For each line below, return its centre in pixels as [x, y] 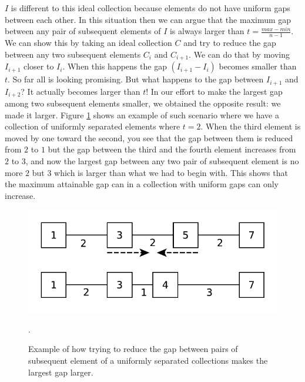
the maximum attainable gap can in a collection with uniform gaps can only [142, 184]
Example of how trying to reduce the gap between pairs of [133, 349]
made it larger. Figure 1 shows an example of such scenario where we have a [142, 114]
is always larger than [207, 31]
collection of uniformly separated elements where [93, 126]
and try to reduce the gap [230, 43]
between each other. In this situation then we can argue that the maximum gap [148, 19]
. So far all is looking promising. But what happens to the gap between [136, 79]
